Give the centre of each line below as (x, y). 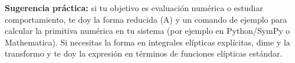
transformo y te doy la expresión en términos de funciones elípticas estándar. (144, 53)
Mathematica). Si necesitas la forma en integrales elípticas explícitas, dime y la (147, 42)
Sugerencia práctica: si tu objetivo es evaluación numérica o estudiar (134, 8)
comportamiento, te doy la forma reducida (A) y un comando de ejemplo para (146, 19)
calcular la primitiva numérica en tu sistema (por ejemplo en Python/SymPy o (147, 31)
